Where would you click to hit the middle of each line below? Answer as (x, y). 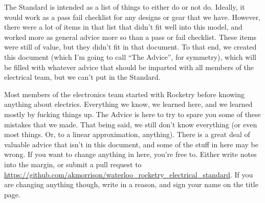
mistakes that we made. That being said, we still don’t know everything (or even (131, 124)
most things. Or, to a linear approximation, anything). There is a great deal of (127, 134)
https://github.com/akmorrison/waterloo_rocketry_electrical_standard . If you (129, 174)
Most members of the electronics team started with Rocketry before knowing (125, 94)
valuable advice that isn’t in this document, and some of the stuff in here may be (131, 144)
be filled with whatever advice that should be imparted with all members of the (129, 67)
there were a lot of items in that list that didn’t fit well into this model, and (123, 27)
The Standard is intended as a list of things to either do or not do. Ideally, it (125, 7)
